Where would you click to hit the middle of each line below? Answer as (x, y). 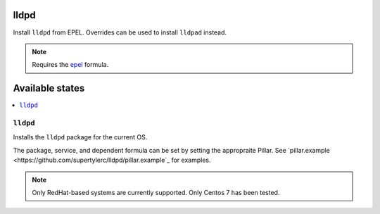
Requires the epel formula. (70, 65)
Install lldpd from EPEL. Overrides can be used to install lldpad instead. (120, 32)
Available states (49, 88)
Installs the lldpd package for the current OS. (80, 137)
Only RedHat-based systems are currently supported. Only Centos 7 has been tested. (156, 192)
